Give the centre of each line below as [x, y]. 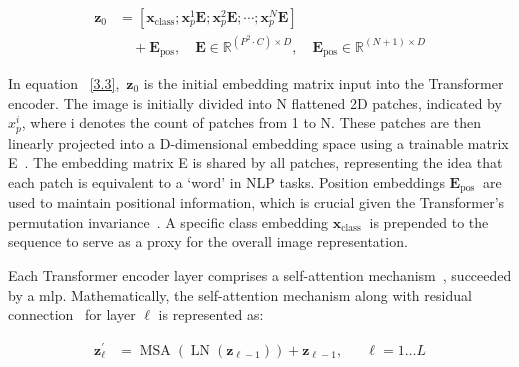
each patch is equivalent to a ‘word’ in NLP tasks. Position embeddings [226, 181]
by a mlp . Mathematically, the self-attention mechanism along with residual [240, 294]
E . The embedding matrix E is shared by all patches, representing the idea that [255, 162]
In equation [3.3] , [64, 83]
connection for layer [72, 314]
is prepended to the [429, 221]
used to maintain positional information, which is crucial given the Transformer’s [256, 202]
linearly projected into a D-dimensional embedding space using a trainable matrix [258, 142]
